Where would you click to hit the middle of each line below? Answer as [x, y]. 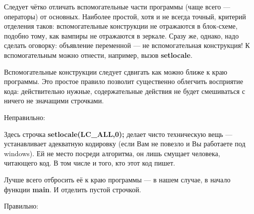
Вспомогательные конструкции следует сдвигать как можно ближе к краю [116, 71]
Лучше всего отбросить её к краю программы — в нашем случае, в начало [117, 179]
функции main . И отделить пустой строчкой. [73, 189]
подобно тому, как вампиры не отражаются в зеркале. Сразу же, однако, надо [122, 35]
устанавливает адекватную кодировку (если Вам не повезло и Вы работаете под [125, 144]
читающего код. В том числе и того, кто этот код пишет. [90, 163]
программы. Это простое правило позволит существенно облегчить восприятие [124, 81]
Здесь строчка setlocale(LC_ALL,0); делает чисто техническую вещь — [118, 134]
